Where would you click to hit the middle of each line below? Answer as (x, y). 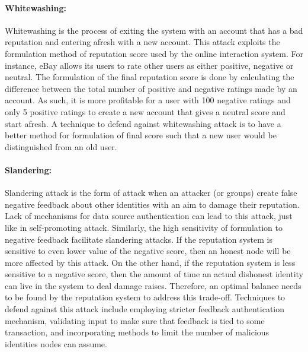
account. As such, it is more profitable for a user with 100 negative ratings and (148, 100)
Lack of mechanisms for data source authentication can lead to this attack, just (149, 216)
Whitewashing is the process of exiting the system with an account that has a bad (154, 30)
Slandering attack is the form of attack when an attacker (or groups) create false (151, 193)
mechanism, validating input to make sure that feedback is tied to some (135, 320)
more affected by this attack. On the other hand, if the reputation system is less (150, 262)
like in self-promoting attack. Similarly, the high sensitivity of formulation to (144, 227)
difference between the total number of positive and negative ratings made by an (151, 88)
